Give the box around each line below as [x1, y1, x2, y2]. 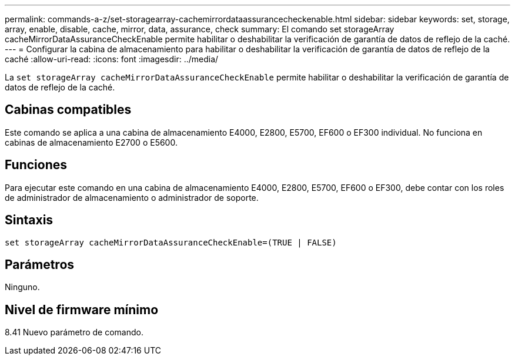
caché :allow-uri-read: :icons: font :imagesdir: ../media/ [5, 54, 219, 64]
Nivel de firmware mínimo [5, 302, 159, 317]
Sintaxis [5, 213, 53, 228]
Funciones [5, 157, 68, 173]
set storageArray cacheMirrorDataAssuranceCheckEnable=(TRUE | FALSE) [5, 237, 337, 247]
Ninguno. [5, 282, 40, 292]
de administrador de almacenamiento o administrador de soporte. [5, 192, 259, 203]
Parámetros [5, 257, 75, 272]
